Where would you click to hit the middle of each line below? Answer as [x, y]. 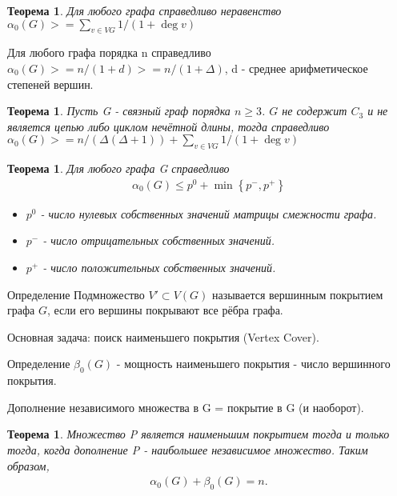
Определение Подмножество [76, 294]
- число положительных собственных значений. [159, 268]
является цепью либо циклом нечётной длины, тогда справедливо [168, 126]
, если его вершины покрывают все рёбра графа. [165, 310]
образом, [28, 465]
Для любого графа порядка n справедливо [109, 52]
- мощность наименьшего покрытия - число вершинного [253, 364]
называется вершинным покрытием [297, 294]
